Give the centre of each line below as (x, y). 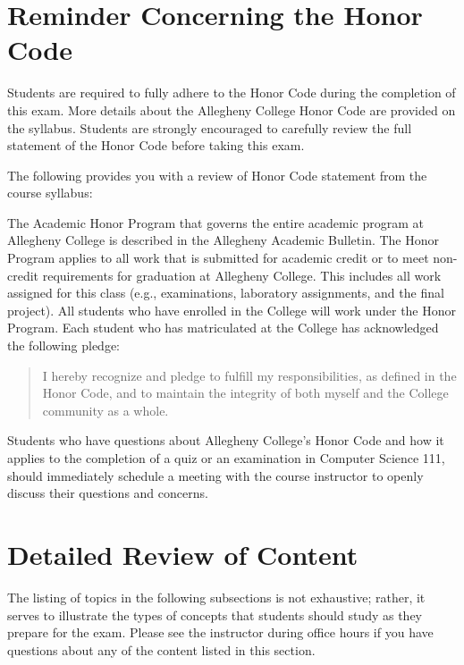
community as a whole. (105, 410)
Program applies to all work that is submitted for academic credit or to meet (218, 258)
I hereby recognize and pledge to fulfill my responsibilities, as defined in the (249, 375)
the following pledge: (64, 345)
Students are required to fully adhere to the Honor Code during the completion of (232, 93)
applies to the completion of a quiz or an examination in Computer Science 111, (226, 458)
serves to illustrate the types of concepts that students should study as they (215, 614)
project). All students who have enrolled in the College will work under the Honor (232, 310)
